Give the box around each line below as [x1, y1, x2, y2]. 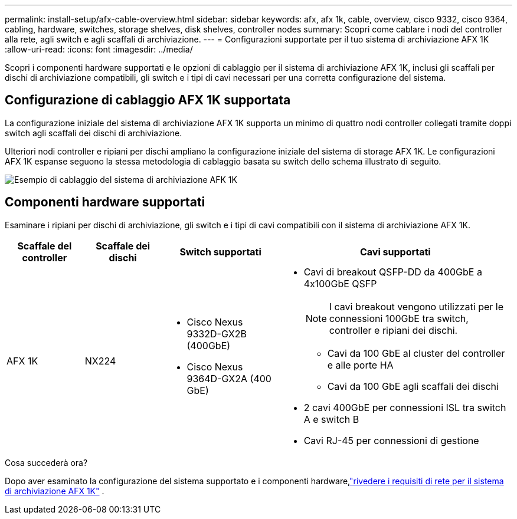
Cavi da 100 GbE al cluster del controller [327, 347, 505, 359]
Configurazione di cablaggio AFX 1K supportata [5, 93, 291, 108]
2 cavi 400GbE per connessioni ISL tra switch [303, 401, 506, 413]
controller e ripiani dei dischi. [329, 324, 458, 336]
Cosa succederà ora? [5, 457, 88, 468]
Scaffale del [17, 239, 72, 252]
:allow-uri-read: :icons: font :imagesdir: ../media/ [5, 44, 193, 54]
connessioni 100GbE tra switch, [329, 312, 469, 324]
